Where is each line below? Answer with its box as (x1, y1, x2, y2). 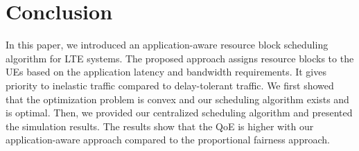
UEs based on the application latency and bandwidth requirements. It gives (6, 64, 326, 79)
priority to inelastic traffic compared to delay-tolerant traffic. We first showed (6, 78, 334, 92)
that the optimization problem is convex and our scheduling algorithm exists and (6, 91, 349, 106)
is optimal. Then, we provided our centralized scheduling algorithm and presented (6, 105, 353, 120)
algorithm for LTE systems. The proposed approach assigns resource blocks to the (6, 51, 354, 65)
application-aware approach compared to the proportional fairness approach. (6, 132, 330, 147)
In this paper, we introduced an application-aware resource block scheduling (6, 37, 329, 52)
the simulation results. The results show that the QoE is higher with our (6, 118, 314, 133)
